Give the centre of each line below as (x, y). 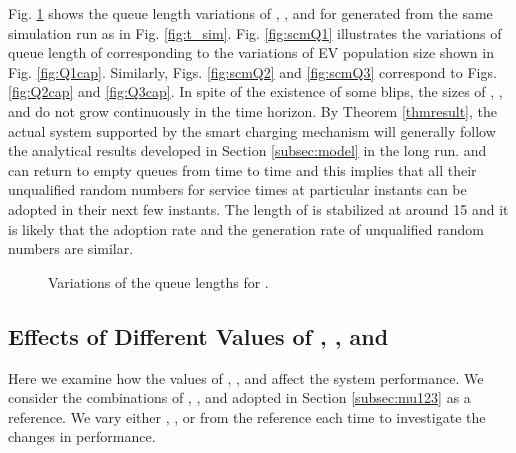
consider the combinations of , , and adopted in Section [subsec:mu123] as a (239, 397)
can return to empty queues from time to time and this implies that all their (242, 169)
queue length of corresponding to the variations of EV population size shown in (251, 52)
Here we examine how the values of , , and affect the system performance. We (246, 377)
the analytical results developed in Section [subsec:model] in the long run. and (247, 150)
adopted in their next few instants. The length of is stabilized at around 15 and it (258, 208)
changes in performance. (82, 436)
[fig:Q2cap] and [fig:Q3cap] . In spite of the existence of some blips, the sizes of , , (255, 91)
